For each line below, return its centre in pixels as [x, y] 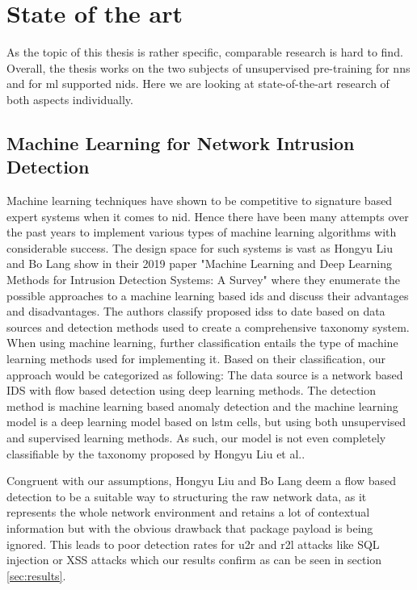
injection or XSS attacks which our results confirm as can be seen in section [194, 560]
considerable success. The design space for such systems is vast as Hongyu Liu [200, 247]
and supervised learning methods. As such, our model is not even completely [196, 437]
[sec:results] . [36, 575]
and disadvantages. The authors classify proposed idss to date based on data [196, 311]
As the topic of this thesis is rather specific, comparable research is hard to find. [205, 52]
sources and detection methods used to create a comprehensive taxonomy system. [208, 326]
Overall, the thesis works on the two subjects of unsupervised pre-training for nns [208, 67]
